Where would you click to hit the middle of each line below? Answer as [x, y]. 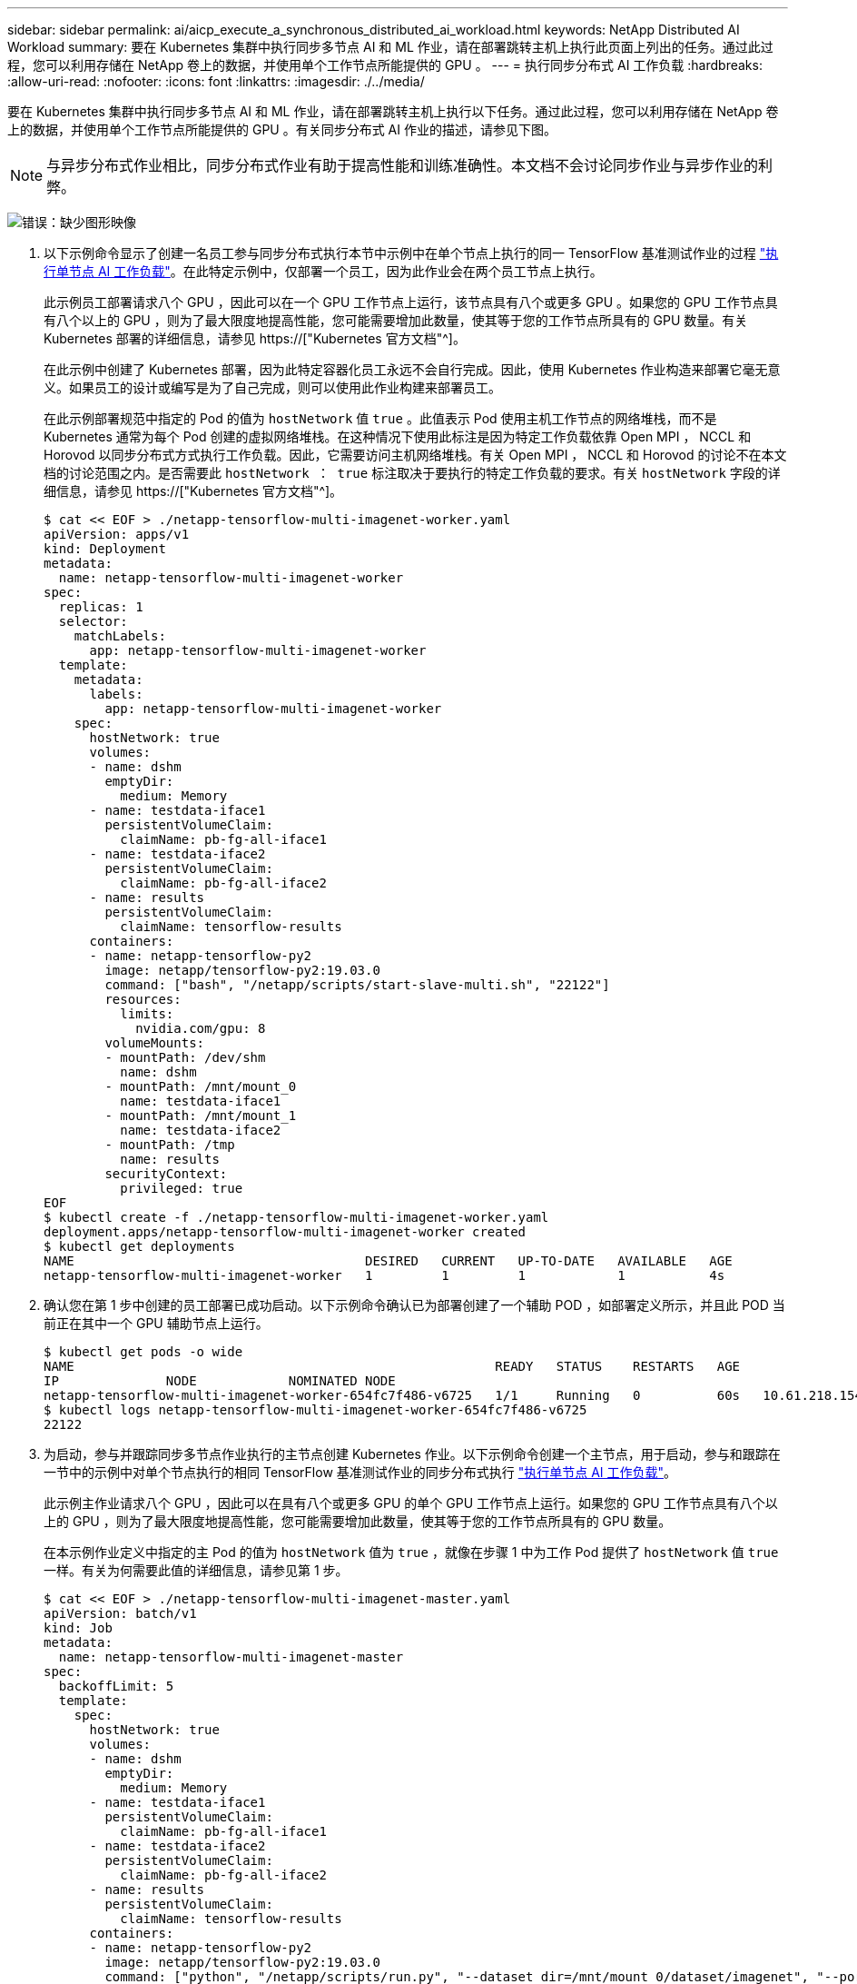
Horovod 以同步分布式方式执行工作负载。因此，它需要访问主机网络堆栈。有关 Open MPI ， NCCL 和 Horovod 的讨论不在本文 [415, 455]
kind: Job [78, 1628]
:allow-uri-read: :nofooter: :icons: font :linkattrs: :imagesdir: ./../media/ [216, 81]
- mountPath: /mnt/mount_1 [201, 1116]
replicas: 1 [101, 607]
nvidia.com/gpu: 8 [201, 1028]
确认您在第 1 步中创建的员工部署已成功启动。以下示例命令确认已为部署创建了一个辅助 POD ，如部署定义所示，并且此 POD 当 [414, 1305]
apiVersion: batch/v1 [120, 1613]
